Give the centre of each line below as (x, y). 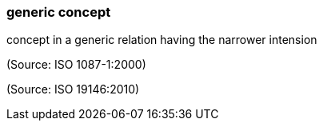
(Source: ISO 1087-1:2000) (76, 65)
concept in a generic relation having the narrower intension (162, 40)
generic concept (59, 12)
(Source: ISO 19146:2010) (73, 89)
